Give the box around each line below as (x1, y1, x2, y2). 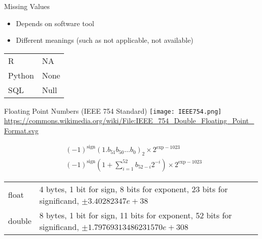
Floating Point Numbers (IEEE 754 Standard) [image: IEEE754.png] (4, 105, 222, 116)
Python (8, 69, 34, 81)
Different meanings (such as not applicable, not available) (16, 35, 193, 45)
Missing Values (4, 1, 50, 11)
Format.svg (4, 125, 39, 136)
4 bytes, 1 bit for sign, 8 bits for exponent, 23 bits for (39, 183, 228, 195)
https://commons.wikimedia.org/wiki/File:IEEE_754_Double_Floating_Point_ (4, 115, 254, 126)
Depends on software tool (16, 18, 94, 28)
